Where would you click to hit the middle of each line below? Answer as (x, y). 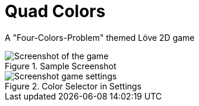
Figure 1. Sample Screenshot (61, 66)
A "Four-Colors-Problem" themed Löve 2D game (100, 37)
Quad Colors (55, 11)
